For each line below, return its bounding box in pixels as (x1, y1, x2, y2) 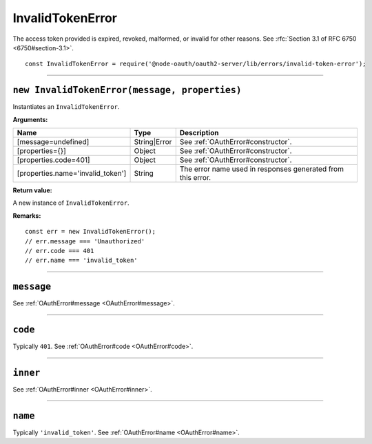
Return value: (12, 186, 52, 194)
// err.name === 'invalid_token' (25, 256, 138, 265)
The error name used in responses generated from (179, 164, 344, 174)
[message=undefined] (17, 137, 90, 147)
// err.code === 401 (25, 247, 94, 254)
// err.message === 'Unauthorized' (25, 237, 145, 245)
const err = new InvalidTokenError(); (25, 228, 156, 236)
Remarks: (12, 211, 41, 220)
